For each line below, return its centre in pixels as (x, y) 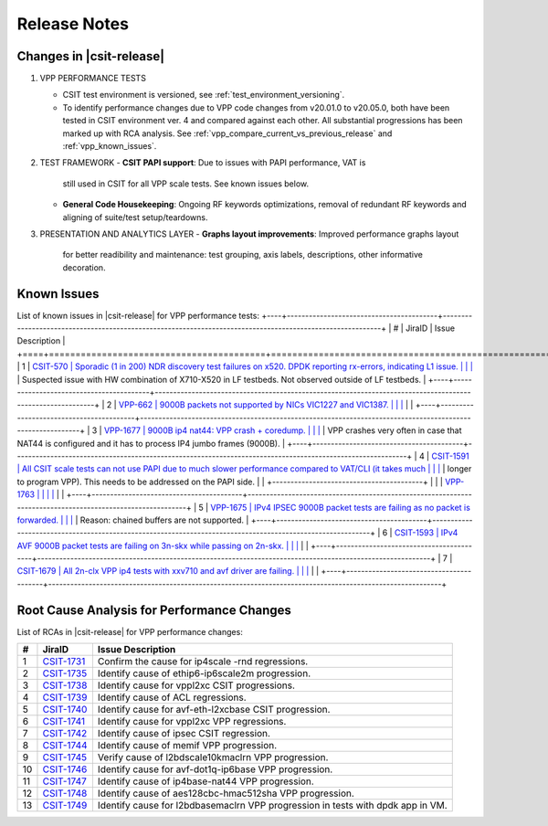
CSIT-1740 (65, 710)
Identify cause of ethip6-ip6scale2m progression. (204, 673)
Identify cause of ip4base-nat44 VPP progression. (205, 781)
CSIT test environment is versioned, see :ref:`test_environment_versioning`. (204, 95)
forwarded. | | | (45, 520)
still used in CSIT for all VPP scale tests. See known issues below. (186, 184)
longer (459, 469)
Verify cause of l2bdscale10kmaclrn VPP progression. (213, 757)
